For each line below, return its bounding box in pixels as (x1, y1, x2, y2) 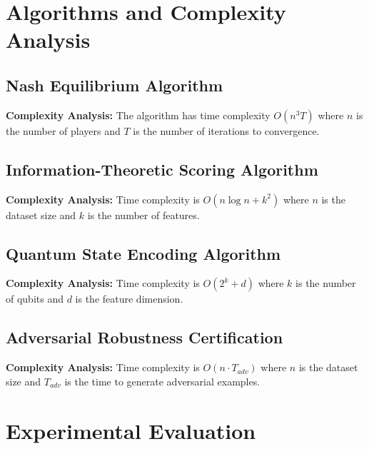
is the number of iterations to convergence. (133, 123, 320, 138)
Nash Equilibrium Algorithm (6, 74, 223, 96)
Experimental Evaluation (6, 415, 256, 445)
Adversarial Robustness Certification (6, 326, 283, 348)
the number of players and (6, 123, 121, 138)
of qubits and (6, 291, 64, 306)
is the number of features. (87, 207, 200, 222)
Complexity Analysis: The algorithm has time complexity (6, 107, 271, 122)
